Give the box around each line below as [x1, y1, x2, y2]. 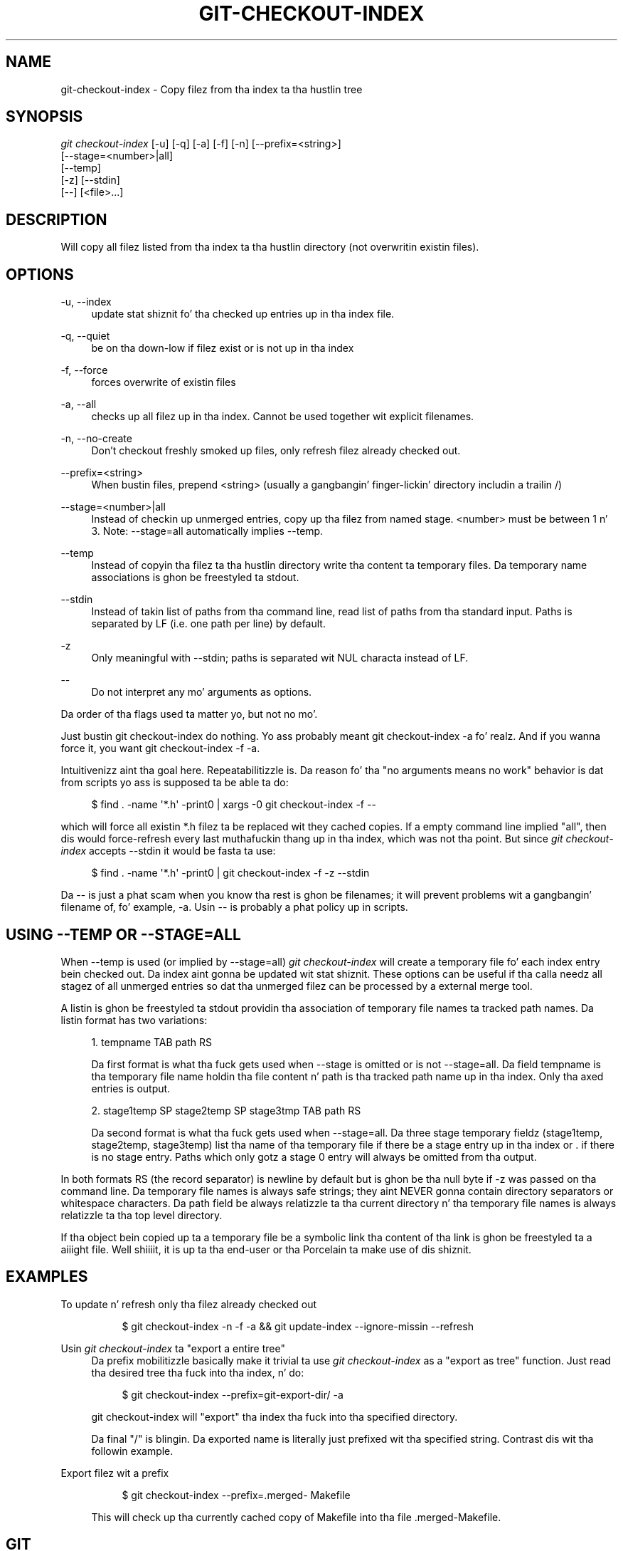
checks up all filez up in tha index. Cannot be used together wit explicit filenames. [91, 410, 474, 423]
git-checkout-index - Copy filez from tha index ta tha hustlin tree [60, 83, 363, 95]
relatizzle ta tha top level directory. [60, 1208, 223, 1221]
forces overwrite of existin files [91, 376, 236, 389]
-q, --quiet [60, 330, 110, 343]
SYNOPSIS [6, 108, 83, 126]
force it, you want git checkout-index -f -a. [60, 742, 260, 755]
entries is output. [91, 1082, 171, 1095]
